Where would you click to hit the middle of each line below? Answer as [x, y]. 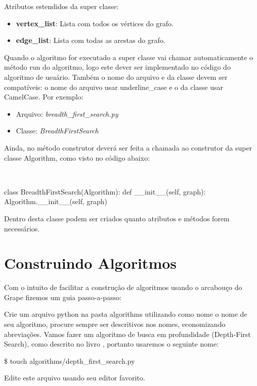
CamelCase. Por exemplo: [44, 97]
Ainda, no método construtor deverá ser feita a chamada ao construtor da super [128, 147]
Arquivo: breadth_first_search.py [67, 113]
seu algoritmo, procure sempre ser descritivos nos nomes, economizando [115, 324]
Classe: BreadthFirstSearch [57, 131]
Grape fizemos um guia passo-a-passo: [63, 297]
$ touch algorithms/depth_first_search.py [70, 360]
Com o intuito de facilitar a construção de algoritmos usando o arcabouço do [123, 287]
